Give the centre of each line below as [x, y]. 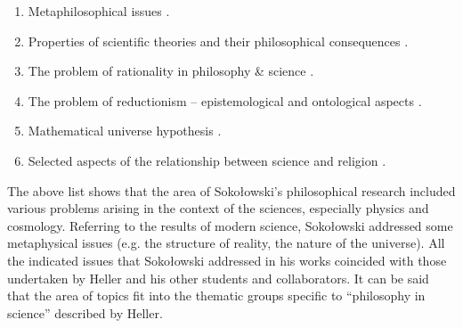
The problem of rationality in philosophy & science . [171, 71]
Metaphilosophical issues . [99, 11]
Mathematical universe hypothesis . [125, 131]
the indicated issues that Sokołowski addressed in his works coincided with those [227, 260]
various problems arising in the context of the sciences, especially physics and [218, 208]
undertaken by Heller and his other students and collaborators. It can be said [218, 278]
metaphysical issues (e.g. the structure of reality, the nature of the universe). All [226, 243]
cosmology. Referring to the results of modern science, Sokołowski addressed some [230, 225]
